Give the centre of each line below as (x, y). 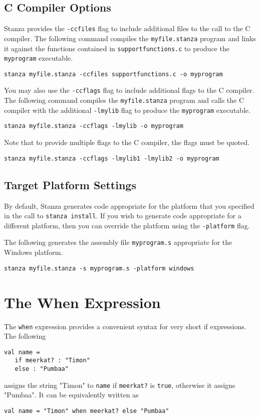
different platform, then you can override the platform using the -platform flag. (127, 225)
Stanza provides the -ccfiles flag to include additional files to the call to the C (127, 28)
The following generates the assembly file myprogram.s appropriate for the (118, 242)
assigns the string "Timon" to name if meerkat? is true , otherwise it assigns (120, 385)
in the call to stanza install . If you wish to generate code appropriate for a (123, 216)
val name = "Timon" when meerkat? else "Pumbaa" (87, 411)
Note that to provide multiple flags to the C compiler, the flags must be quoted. (127, 142)
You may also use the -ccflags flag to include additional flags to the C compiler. (129, 90)
